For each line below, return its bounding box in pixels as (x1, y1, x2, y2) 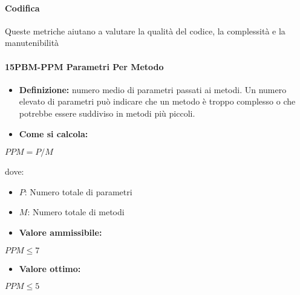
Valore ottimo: (19, 262, 81, 274)
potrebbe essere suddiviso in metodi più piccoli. (19, 106, 195, 119)
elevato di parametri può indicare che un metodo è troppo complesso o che (19, 95, 296, 108)
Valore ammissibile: (19, 225, 102, 238)
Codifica (5, 1, 40, 14)
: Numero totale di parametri (24, 185, 132, 198)
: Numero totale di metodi (27, 206, 125, 218)
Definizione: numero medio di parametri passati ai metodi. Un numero (19, 83, 287, 96)
